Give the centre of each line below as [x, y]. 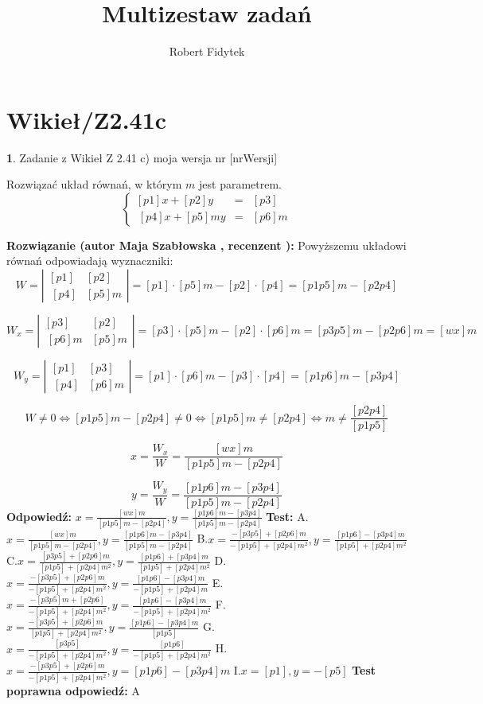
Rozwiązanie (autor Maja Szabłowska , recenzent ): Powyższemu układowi [206, 245]
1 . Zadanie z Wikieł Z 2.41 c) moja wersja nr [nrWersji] [142, 157]
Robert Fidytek [207, 51]
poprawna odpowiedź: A [73, 690]
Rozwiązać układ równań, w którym [94, 184]
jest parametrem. [241, 184]
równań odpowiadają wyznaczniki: [90, 261]
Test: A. [287, 516]
